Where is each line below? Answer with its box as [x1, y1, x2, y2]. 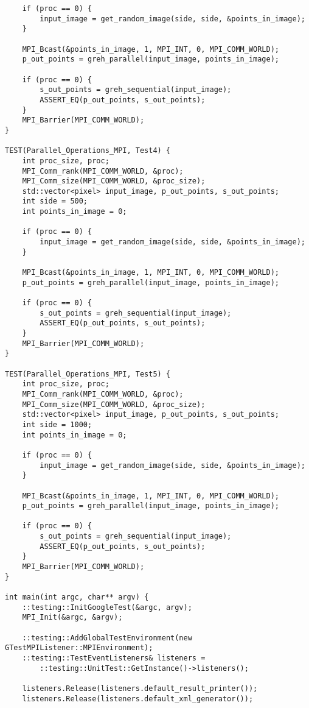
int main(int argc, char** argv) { [5, 593, 149, 602]
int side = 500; [22, 197, 88, 206]
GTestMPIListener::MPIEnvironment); [5, 643, 153, 653]
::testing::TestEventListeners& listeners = [22, 654, 206, 662]
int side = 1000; [22, 420, 92, 429]
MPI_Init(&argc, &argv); [22, 613, 123, 622]
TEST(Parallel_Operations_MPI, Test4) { [5, 146, 171, 155]
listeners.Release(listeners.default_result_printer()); [22, 684, 258, 693]
